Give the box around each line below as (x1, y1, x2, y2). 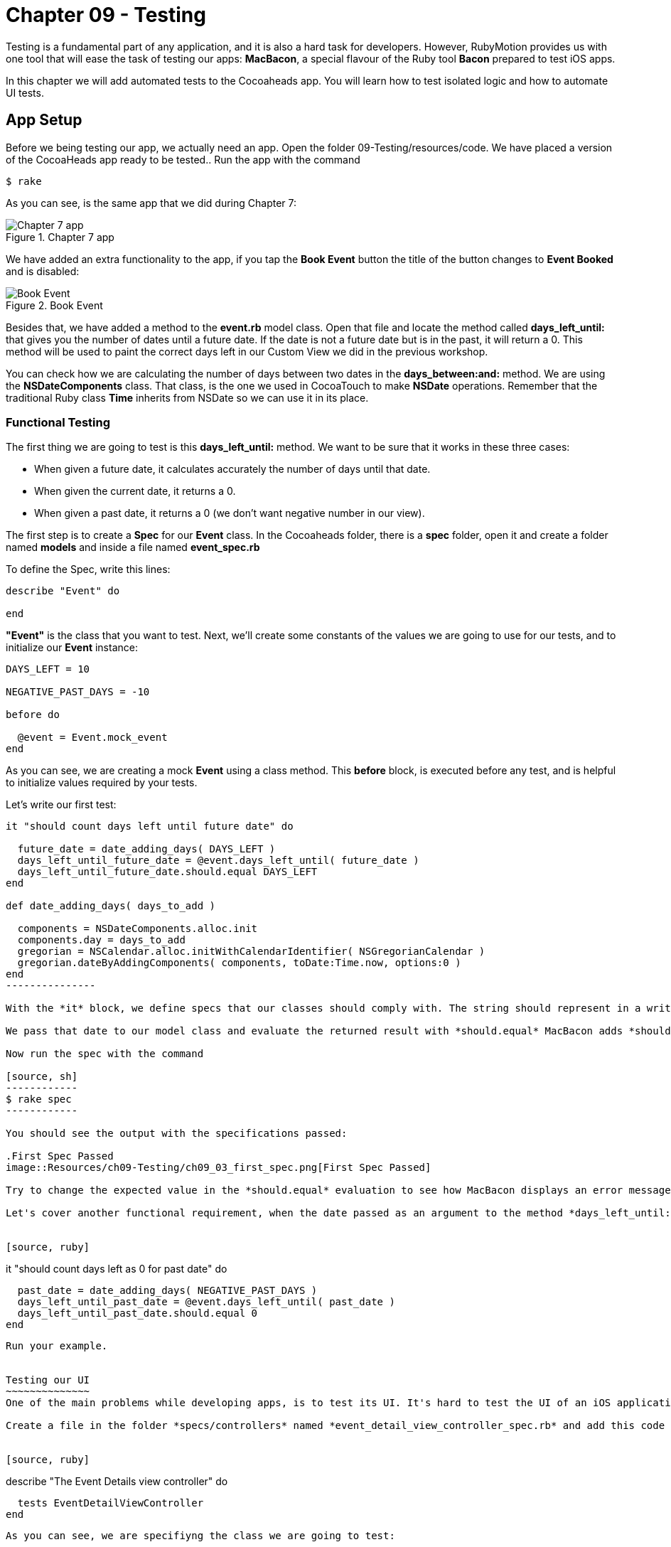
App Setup (6, 111, 82, 129)
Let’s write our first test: (6, 798, 117, 811)
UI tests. (6, 86, 44, 99)
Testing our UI (6, 1374, 90, 1386)
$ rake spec (6, 1093, 72, 1106)
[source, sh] (6, 1071, 78, 1083)
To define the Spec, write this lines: (6, 563, 171, 576)
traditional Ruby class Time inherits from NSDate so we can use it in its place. (6, 391, 369, 404)
